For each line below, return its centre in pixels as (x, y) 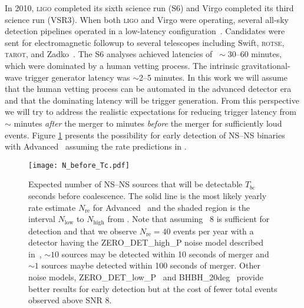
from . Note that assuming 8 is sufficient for (189, 219)
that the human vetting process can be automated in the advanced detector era (148, 89)
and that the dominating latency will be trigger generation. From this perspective (152, 100)
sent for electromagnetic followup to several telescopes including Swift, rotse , (145, 42)
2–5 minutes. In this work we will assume (213, 77)
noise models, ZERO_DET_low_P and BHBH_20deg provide (146, 276)
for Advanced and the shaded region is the (171, 207)
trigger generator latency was (77, 77)
